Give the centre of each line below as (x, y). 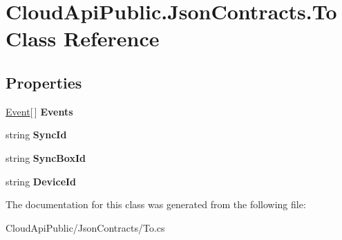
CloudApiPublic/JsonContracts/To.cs (85, 227)
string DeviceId (41, 181)
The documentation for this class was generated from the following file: (156, 204)
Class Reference (83, 38)
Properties (44, 82)
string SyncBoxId (46, 157)
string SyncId (36, 135)
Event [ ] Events (39, 111)
